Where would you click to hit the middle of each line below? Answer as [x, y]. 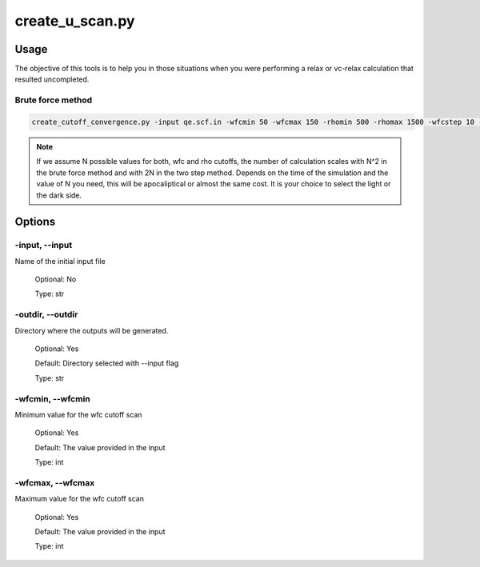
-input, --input [44, 246]
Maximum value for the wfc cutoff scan [79, 499]
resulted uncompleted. [52, 79]
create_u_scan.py [75, 21]
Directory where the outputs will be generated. [92, 330]
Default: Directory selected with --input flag [107, 363]
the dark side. [59, 195]
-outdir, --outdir [46, 314]
